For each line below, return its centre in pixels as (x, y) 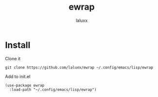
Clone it (13, 58)
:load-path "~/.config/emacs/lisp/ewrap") (53, 89)
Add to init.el (18, 76)
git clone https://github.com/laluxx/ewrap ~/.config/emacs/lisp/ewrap (79, 67)
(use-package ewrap (25, 85)
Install (18, 45)
